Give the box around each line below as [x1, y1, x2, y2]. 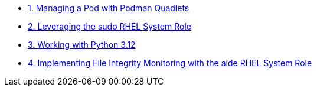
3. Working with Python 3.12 [28, 40, 136, 50]
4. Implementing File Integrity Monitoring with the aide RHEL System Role [28, 58, 312, 68]
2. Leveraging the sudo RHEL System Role [28, 21, 191, 31]
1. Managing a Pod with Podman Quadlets [28, 3, 189, 13]
